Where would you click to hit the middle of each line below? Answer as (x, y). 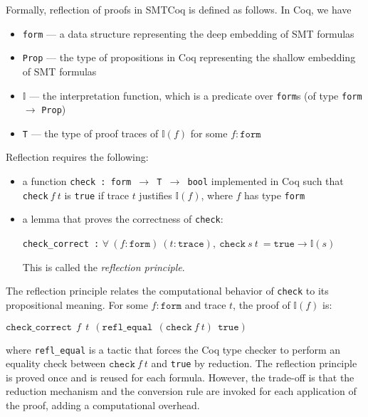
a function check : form (77, 181)
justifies (156, 195)
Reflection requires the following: (77, 157)
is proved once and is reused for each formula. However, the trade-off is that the (180, 377)
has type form (275, 195)
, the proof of (262, 304)
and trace (205, 304)
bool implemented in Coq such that (266, 181)
